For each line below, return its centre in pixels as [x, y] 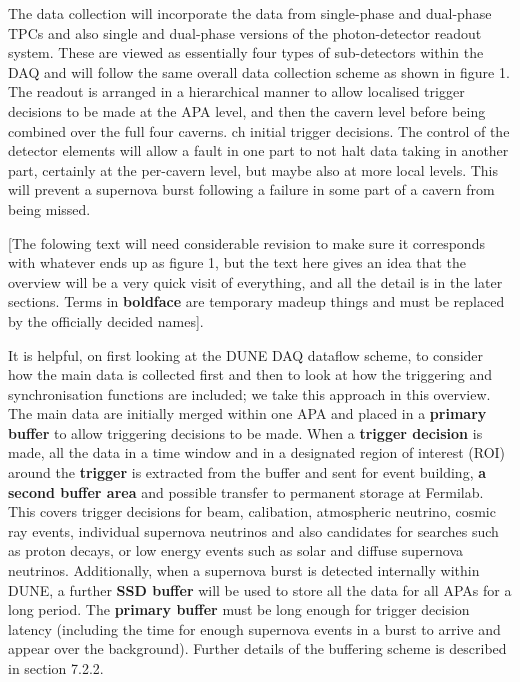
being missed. [49, 208]
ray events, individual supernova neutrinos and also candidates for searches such [253, 530]
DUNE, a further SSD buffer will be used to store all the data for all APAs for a [260, 589]
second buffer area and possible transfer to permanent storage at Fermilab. [246, 491]
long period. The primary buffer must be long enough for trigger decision [239, 609]
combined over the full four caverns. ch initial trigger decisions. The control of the [259, 130]
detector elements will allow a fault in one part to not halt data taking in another [258, 150]
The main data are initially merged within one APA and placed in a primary [247, 413]
